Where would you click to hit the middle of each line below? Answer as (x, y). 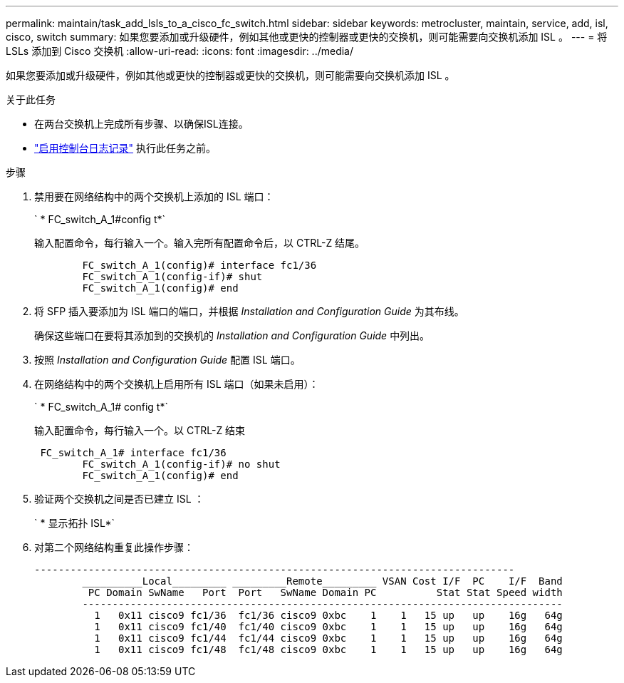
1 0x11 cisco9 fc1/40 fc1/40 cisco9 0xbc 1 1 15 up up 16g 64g (328, 627)
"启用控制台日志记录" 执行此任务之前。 (125, 148)
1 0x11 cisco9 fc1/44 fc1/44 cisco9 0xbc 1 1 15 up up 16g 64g (328, 638)
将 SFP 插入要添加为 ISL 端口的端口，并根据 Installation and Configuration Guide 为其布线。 (249, 311)
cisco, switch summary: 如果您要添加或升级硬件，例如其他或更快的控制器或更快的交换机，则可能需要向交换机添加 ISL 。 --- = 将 (307, 37)
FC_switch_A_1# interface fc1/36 (133, 453)
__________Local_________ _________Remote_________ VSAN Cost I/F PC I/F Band (322, 581)
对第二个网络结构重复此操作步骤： (114, 547)
